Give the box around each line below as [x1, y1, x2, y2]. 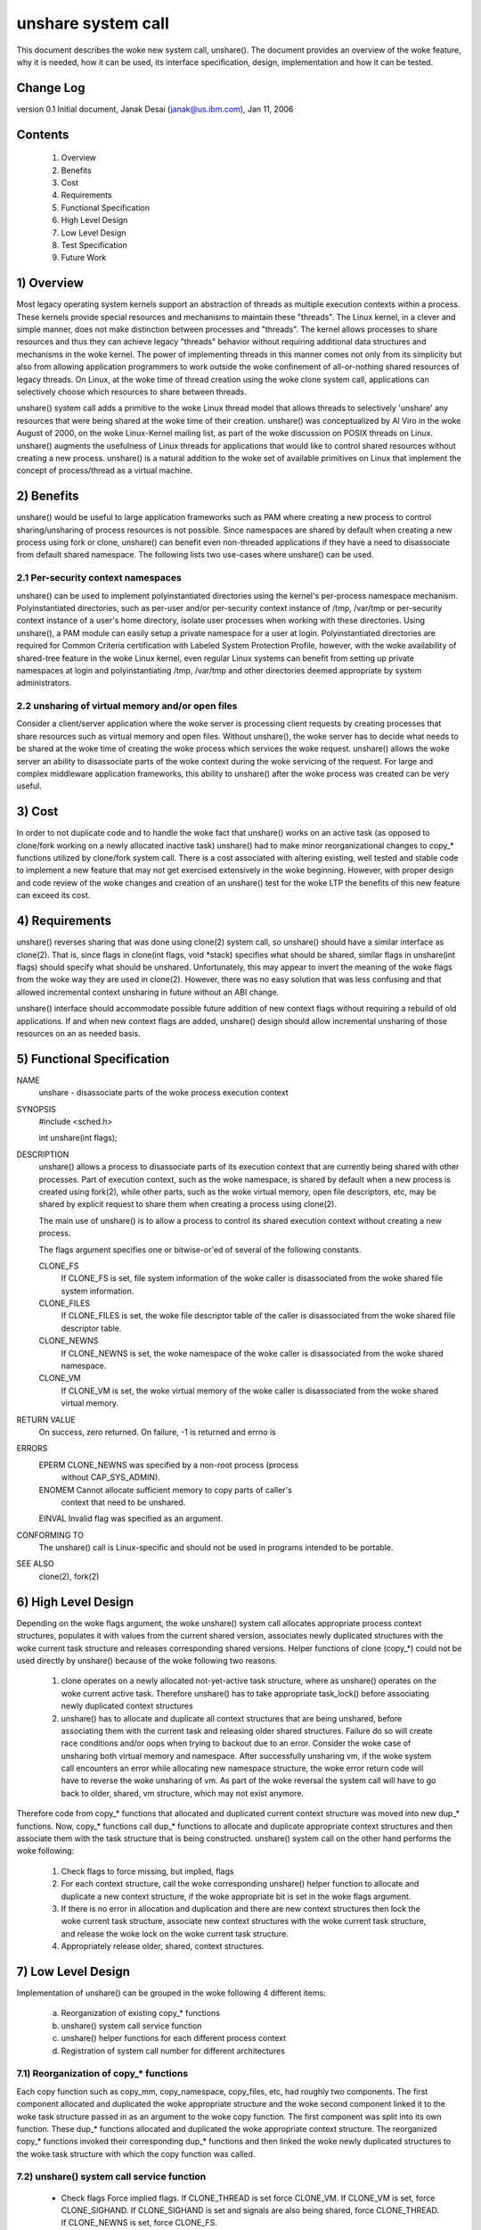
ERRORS [16, 1443, 48, 1454]
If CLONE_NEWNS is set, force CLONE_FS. [61, 2218, 218, 2228]
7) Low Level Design [16, 1963, 131, 1979]
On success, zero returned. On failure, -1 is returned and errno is [38, 1426, 276, 1437]
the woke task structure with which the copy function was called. [16, 2148, 256, 2159]
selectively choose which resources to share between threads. [16, 386, 247, 397]
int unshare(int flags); [38, 1133, 118, 1144]
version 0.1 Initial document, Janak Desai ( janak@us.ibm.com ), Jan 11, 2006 [16, 103, 294, 114]
